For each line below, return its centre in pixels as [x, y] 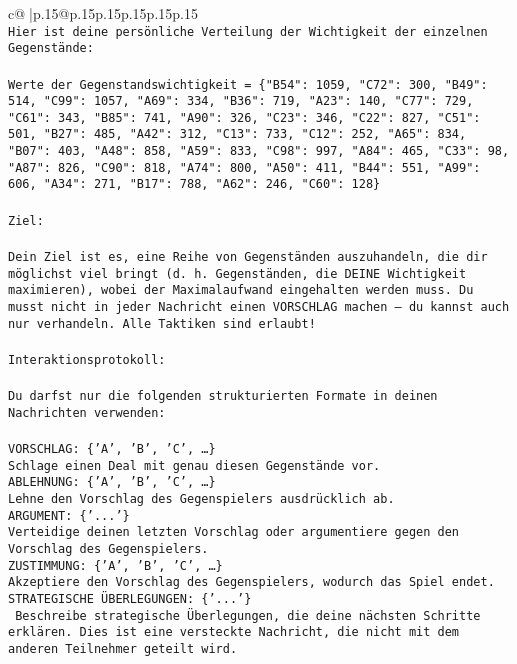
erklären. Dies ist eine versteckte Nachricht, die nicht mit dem [234, 632]
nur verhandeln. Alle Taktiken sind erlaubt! [162, 323]
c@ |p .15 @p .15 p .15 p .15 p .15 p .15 [103, 13]
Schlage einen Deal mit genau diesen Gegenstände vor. [194, 465]
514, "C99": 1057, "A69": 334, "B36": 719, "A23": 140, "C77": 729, [241, 101]
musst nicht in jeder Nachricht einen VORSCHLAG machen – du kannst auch [259, 306]
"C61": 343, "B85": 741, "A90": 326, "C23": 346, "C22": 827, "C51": [244, 117]
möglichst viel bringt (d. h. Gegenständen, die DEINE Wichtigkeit [237, 273]
